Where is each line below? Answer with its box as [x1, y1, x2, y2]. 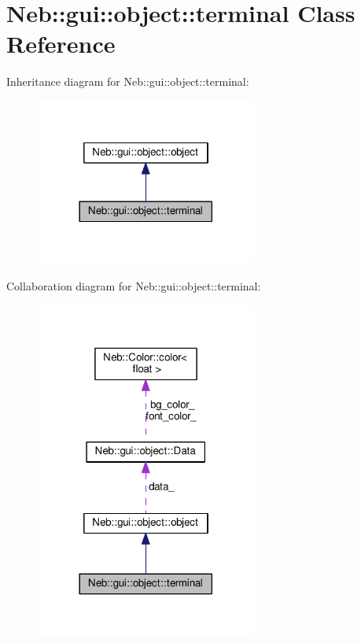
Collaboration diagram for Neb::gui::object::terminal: [6, 278, 261, 294]
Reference [6, 28, 116, 60]
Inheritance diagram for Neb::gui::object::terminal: [6, 73, 249, 90]
